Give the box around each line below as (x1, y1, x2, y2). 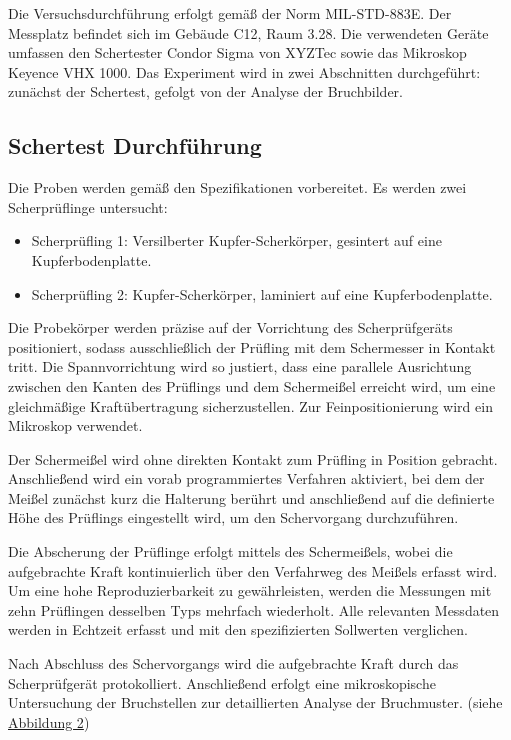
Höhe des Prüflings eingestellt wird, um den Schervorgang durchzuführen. (8, 507, 459, 528)
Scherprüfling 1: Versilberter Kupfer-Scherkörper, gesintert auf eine (31, 230, 442, 251)
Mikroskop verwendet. (8, 415, 143, 436)
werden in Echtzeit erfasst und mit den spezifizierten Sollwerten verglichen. (8, 619, 468, 640)
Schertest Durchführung (8, 130, 262, 161)
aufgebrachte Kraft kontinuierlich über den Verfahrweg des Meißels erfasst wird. (8, 560, 498, 581)
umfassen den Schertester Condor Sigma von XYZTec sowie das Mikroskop (8, 42, 467, 63)
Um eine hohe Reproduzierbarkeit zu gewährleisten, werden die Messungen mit (8, 580, 492, 601)
